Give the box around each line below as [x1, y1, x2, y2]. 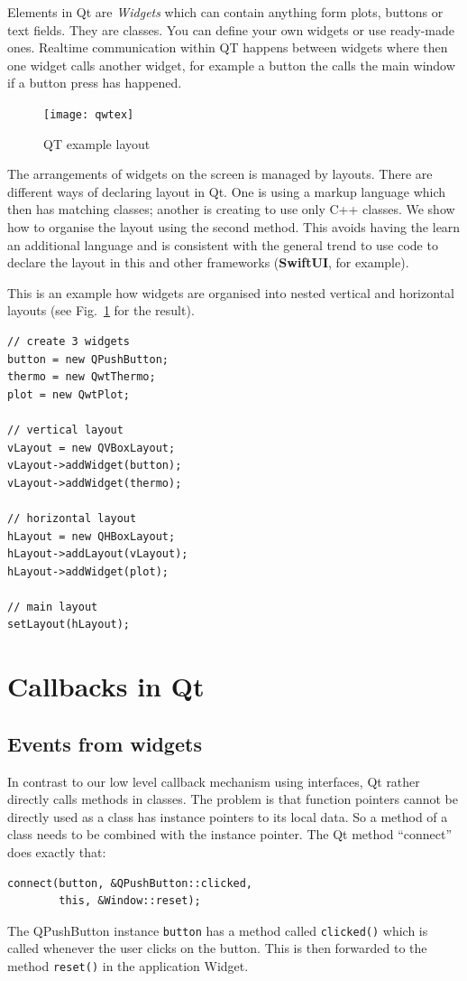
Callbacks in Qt [7, 668, 205, 705]
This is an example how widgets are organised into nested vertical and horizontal [7, 283, 454, 302]
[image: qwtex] [43, 107, 134, 121]
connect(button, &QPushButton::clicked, [7, 876, 253, 890]
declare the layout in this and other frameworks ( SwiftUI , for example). [7, 253, 409, 272]
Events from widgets [7, 729, 202, 757]
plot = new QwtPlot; [7, 388, 131, 401]
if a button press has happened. [7, 73, 182, 92]
